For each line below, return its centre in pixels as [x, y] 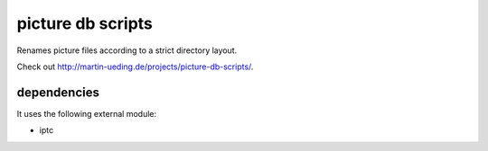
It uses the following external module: [87, 113]
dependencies [58, 92]
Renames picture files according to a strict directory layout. [127, 50]
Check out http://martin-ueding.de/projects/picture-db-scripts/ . [135, 67]
